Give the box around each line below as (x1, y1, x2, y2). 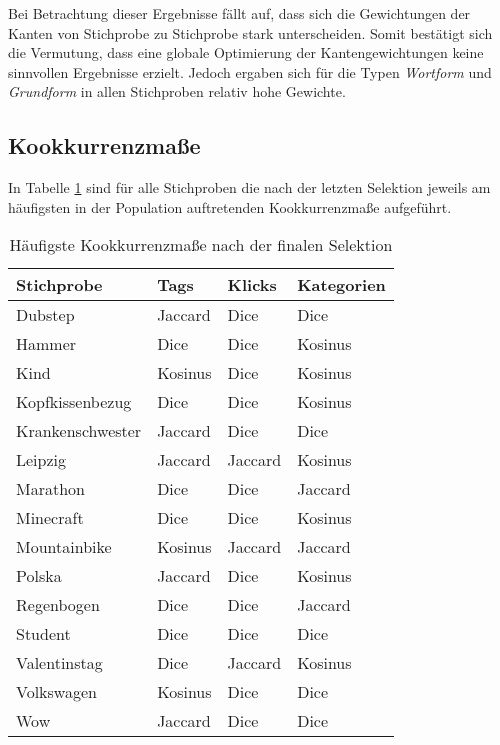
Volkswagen (16, 680, 97, 704)
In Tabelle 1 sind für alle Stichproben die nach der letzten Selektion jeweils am (8, 177, 491, 198)
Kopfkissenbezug (16, 390, 132, 414)
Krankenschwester (16, 419, 142, 443)
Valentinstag (16, 651, 103, 675)
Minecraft (16, 506, 84, 530)
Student (16, 622, 71, 646)
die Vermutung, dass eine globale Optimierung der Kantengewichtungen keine (8, 42, 484, 63)
